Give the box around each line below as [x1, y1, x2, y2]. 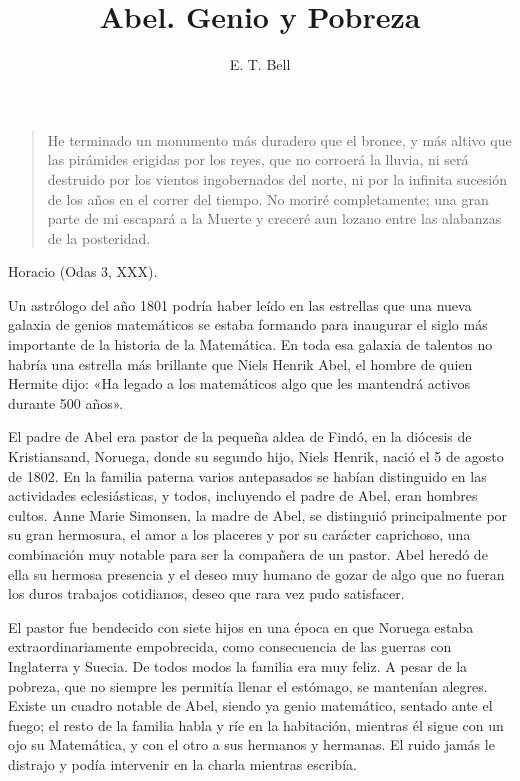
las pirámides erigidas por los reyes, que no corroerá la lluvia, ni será [47, 149, 469, 170]
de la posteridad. [47, 227, 151, 248]
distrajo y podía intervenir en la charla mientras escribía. [8, 753, 357, 774]
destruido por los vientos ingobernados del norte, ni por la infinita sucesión [47, 168, 508, 189]
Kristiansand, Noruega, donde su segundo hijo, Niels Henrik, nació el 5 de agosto [8, 446, 504, 467]
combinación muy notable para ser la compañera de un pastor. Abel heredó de [8, 544, 488, 564]
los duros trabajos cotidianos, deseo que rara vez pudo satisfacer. [8, 583, 405, 604]
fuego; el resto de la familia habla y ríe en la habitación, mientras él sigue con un [8, 714, 504, 735]
